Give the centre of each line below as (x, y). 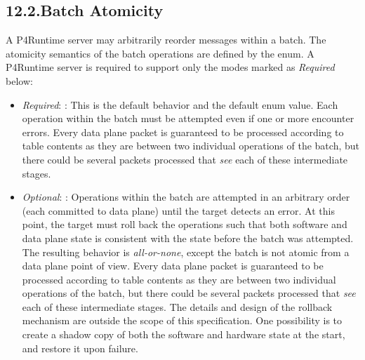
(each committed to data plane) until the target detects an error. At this (178, 210)
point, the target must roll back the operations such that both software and (185, 224)
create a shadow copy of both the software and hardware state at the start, (184, 334)
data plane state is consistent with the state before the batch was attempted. (188, 238)
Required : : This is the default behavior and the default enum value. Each (180, 104)
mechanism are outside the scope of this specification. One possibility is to (182, 320)
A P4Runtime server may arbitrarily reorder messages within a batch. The (166, 40)
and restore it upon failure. (80, 348)
